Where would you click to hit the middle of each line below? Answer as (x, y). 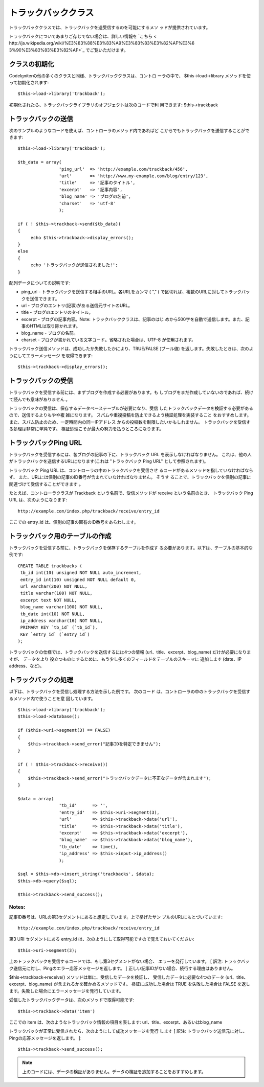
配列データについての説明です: (40, 283)
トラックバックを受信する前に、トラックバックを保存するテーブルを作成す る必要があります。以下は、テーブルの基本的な (131, 548)
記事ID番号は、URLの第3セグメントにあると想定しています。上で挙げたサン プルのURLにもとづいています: (116, 917)
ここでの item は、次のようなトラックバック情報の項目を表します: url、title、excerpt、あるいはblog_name (116, 1022)
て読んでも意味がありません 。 (40, 399)
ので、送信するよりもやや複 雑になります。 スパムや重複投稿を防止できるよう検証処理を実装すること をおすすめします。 (130, 415)
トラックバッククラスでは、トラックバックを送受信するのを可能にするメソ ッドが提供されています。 (110, 27)
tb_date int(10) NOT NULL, (53, 614)
